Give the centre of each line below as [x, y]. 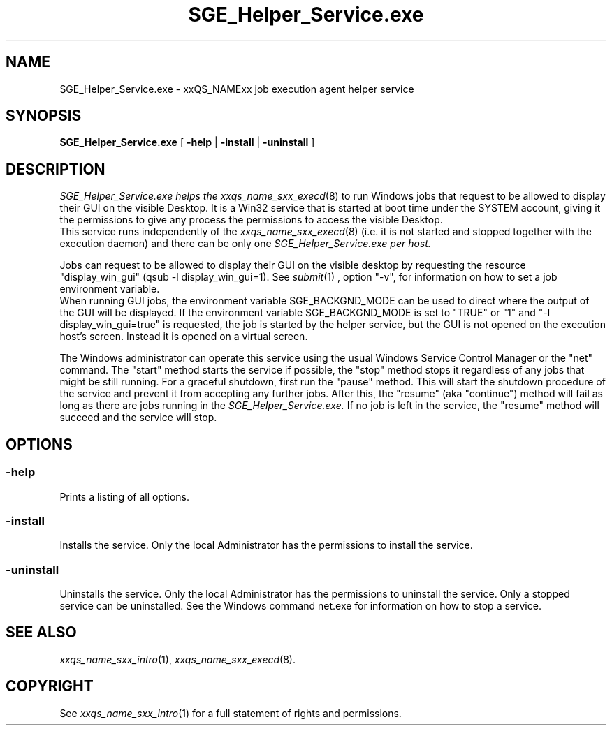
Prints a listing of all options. [125, 496]
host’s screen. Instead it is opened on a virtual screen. [184, 337]
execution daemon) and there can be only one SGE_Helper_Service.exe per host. [245, 244]
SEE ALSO [41, 633]
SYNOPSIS [44, 116]
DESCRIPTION [56, 169]
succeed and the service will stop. [138, 418]
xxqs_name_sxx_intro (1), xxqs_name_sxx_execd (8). [177, 659]
